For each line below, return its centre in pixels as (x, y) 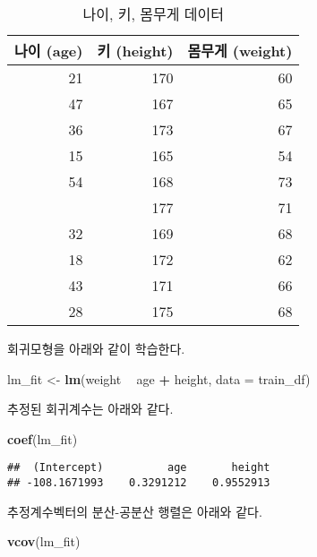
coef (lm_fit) (43, 438)
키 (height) (135, 51)
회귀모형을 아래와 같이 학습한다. (96, 348)
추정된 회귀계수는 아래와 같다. (90, 409)
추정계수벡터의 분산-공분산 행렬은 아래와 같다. (135, 511)
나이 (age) (49, 51)
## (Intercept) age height (139, 468)
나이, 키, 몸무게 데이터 (153, 14)
